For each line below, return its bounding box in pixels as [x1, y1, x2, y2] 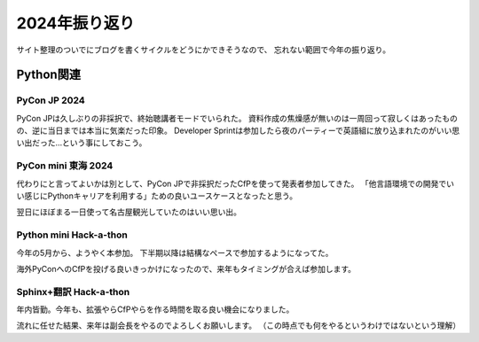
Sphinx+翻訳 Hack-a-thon [16, 285, 130, 298]
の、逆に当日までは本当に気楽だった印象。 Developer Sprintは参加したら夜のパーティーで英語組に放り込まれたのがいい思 [16, 125, 460, 136]
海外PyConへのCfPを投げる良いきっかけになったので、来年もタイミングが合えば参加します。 [16, 263, 357, 274]
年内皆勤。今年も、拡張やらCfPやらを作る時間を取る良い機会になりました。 [16, 304, 294, 315]
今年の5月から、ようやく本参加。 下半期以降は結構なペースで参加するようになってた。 [16, 247, 334, 258]
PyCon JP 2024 [16, 94, 86, 106]
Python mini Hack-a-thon [16, 229, 129, 241]
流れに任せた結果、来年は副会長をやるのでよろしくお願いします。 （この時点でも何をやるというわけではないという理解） [16, 320, 461, 331]
